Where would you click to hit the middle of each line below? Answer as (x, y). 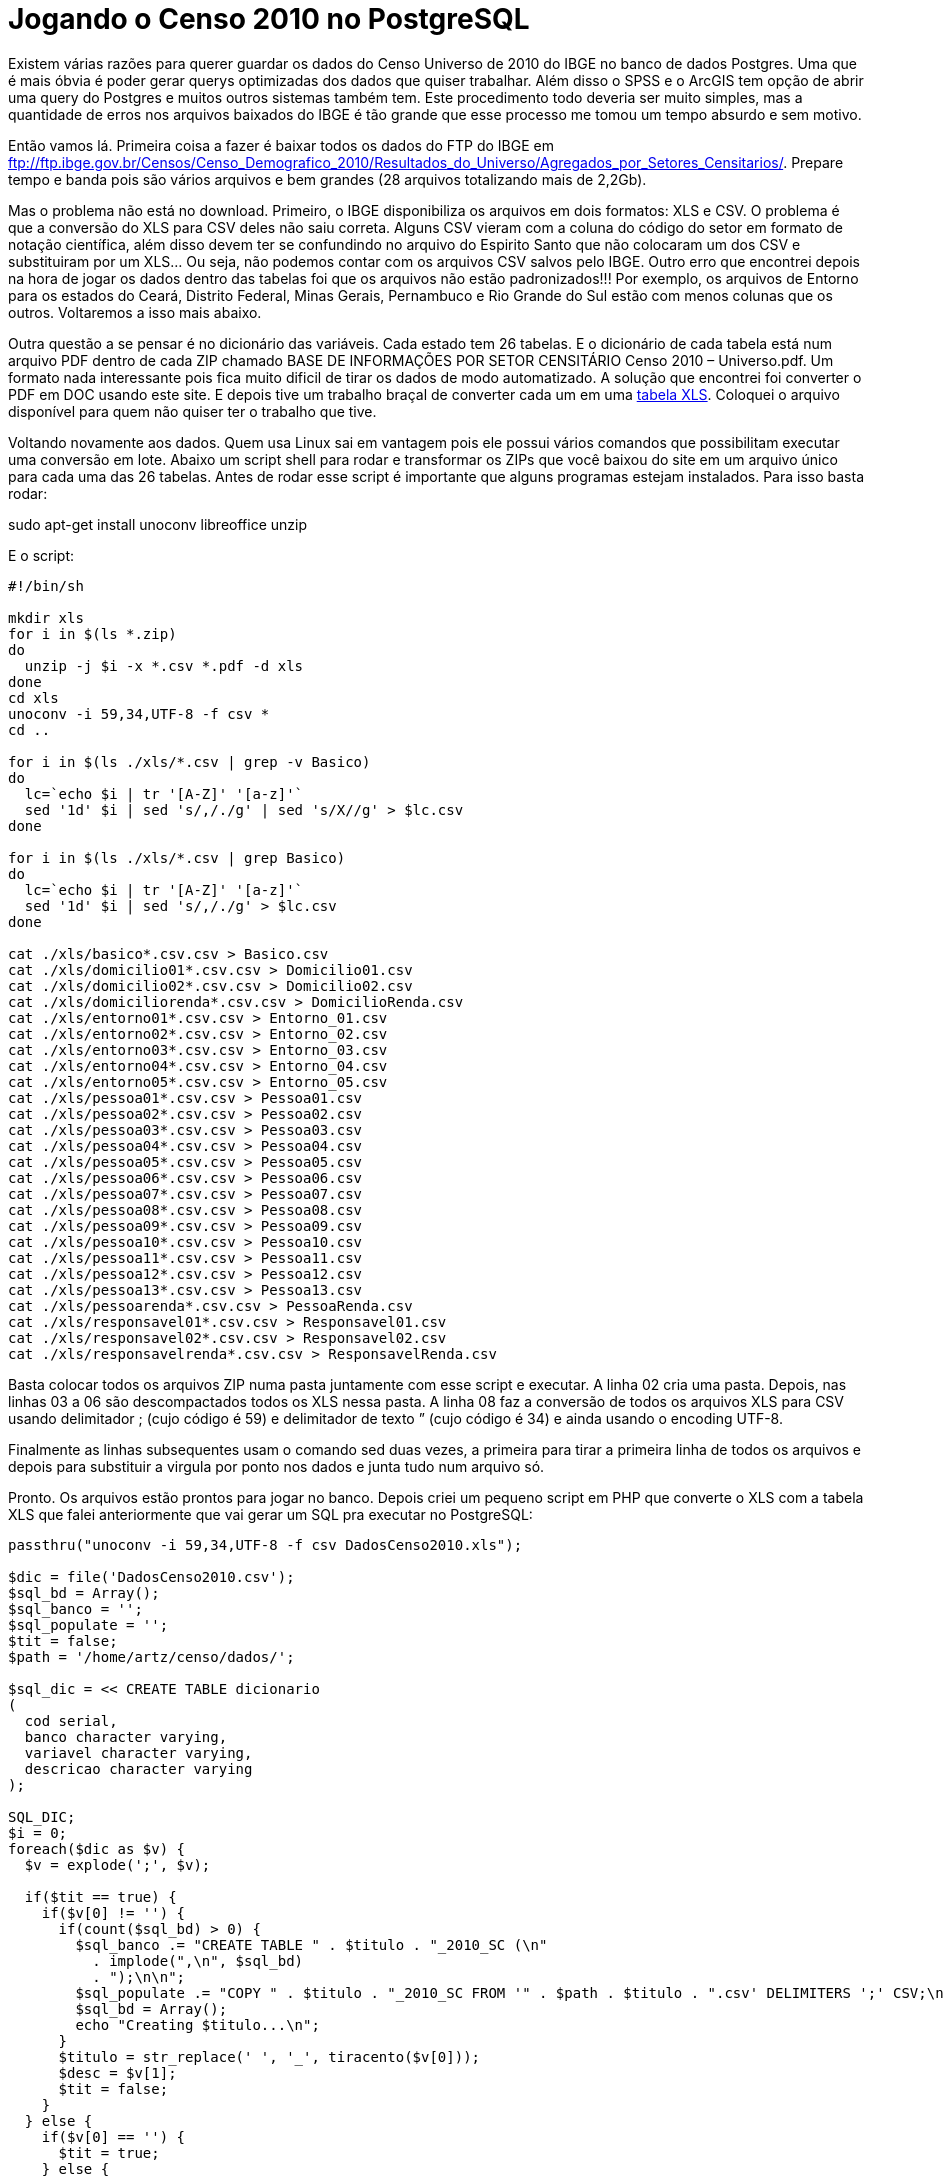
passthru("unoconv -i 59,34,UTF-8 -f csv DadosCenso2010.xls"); (265, 1544)
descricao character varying (138, 1768)
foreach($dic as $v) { (97, 1848)
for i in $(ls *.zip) (92, 633)
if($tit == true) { (100, 1896)
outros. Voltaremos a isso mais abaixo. (135, 312)
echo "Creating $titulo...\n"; (197, 2024)
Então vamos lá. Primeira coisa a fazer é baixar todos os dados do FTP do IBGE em (281, 145)
